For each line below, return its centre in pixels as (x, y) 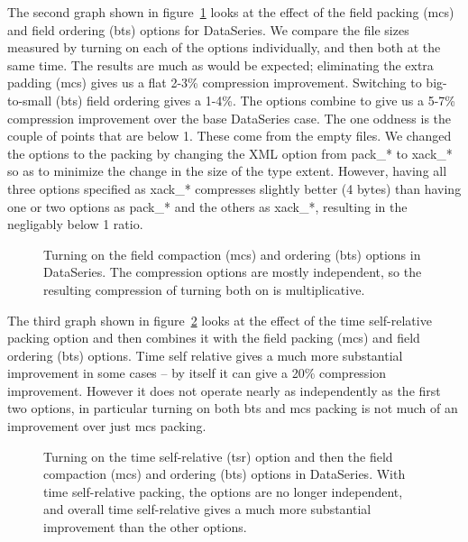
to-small (30, 100)
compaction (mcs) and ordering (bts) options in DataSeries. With (225, 474)
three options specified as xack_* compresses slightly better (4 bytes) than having (234, 188)
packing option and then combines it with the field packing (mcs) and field (214, 338)
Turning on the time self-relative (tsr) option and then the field (218, 456)
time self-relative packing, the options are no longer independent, (223, 491)
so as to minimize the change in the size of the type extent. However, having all (227, 171)
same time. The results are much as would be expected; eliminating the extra (220, 64)
